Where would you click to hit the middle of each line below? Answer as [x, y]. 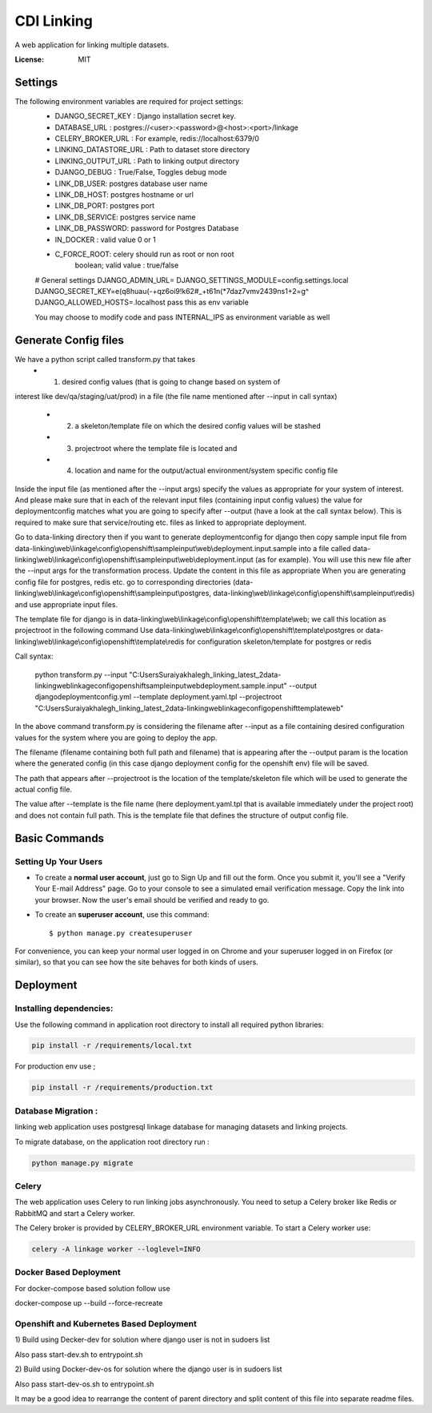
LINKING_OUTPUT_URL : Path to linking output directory [147, 161]
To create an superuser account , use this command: [122, 915]
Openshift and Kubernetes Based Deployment [106, 1323]
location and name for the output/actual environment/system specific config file [206, 471]
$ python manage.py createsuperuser [121, 933]
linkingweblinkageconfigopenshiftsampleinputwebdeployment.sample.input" [161, 686]
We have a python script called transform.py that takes [105, 359]
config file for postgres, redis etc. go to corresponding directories [123, 582]
